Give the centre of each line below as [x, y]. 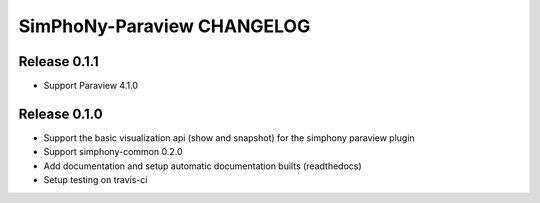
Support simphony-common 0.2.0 [113, 152]
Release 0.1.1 [58, 61]
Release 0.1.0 [61, 113]
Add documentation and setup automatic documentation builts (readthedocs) [202, 166]
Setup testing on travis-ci [95, 180]
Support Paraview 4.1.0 [91, 86]
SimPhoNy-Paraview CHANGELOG [164, 26]
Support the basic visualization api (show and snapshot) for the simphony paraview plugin [229, 137]
